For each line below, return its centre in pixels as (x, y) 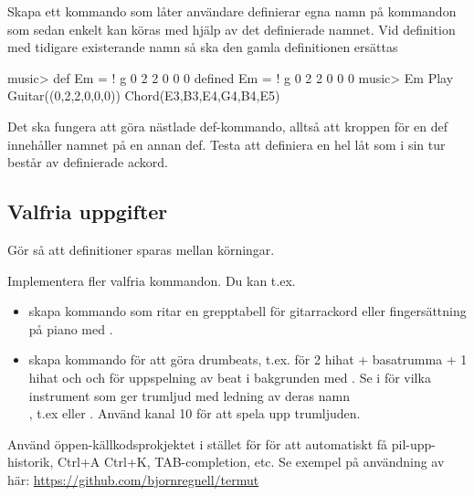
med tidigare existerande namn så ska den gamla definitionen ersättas (203, 47)
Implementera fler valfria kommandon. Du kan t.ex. (152, 280)
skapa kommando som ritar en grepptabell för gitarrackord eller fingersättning (248, 311)
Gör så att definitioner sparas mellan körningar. (141, 249)
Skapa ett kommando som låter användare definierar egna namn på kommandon (232, 11)
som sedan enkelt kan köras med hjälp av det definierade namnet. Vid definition (232, 29)
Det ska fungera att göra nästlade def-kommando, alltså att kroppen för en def (228, 126)
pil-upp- (414, 443)
